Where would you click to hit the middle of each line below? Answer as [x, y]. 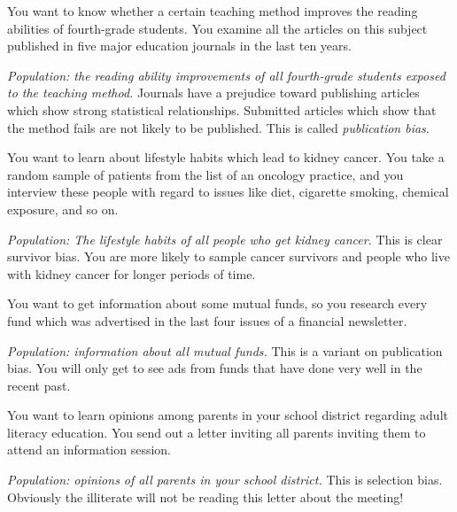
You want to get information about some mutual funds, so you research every [217, 303]
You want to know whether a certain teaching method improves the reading [213, 11]
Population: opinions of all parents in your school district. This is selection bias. [225, 480]
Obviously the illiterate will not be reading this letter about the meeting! [205, 496]
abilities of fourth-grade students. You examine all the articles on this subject [217, 28]
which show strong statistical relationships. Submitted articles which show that [222, 109]
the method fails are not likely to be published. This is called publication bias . [218, 127]
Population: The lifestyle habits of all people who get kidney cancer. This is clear [225, 239]
